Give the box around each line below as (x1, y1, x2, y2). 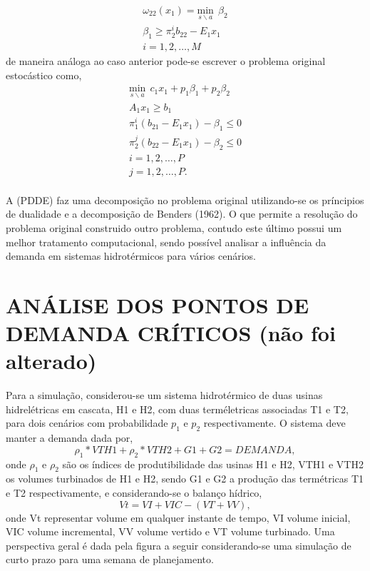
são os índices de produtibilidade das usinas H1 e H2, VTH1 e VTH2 (62, 456, 364, 471)
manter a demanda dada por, (6, 430, 133, 445)
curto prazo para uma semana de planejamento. (6, 552, 214, 567)
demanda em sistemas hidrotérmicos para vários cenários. (6, 248, 257, 263)
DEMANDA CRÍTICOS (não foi (6, 318, 336, 348)
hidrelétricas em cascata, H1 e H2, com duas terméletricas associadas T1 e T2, (6, 401, 349, 416)
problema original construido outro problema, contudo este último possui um (6, 220, 342, 235)
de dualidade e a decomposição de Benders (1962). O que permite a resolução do (6, 206, 358, 221)
